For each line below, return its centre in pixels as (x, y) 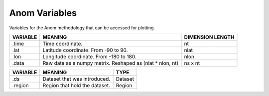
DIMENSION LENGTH (209, 37)
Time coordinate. (63, 44)
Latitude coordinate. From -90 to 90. (85, 50)
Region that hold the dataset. (76, 85)
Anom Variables (43, 13)
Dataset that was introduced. (76, 79)
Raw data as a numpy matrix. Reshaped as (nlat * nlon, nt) (111, 63)
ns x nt (192, 63)
